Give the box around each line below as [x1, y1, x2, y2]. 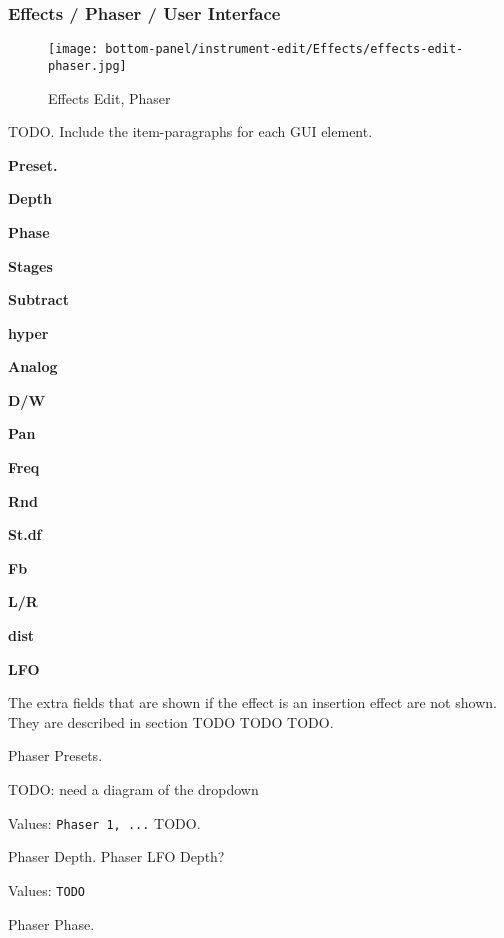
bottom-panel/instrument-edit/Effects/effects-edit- [105, 42, 464, 57]
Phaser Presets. [8, 745, 103, 766]
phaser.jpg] [48, 58, 127, 73]
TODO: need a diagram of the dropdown [8, 779, 259, 799]
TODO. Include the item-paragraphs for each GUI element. [8, 121, 373, 142]
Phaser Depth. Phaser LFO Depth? [8, 846, 225, 867]
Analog [8, 356, 58, 377]
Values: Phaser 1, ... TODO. [8, 812, 201, 833]
